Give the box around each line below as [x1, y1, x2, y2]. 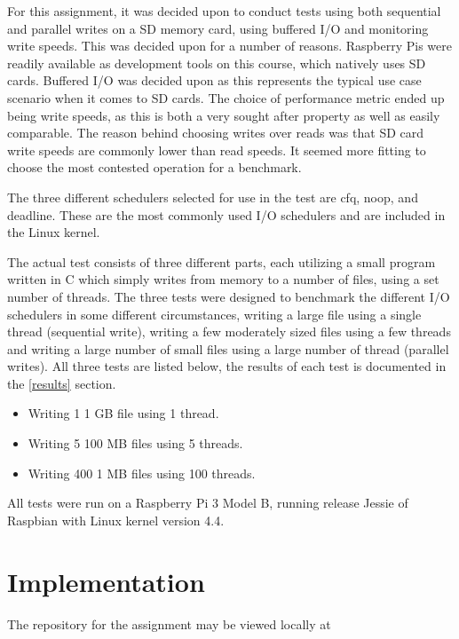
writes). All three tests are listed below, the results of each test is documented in [7, 357, 447, 375]
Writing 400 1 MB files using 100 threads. [28, 463, 256, 482]
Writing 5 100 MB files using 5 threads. [28, 434, 243, 453]
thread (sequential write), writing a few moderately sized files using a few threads [7, 322, 451, 341]
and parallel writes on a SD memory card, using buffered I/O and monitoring [7, 19, 429, 37]
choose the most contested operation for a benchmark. [7, 158, 302, 177]
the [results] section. [7, 374, 116, 392]
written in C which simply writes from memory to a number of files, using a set [7, 270, 439, 288]
